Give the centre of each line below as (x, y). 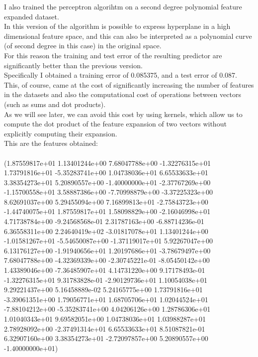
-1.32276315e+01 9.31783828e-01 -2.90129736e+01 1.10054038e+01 (106, 280)
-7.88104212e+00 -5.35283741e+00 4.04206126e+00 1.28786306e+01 (107, 309)
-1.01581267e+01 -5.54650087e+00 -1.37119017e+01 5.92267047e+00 (108, 241)
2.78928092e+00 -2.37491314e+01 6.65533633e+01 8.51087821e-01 (105, 328)
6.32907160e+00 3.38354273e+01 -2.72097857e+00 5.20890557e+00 (106, 338)
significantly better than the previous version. (73, 65)
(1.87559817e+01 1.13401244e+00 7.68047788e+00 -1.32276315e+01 (108, 163)
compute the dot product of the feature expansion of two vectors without (115, 124)
